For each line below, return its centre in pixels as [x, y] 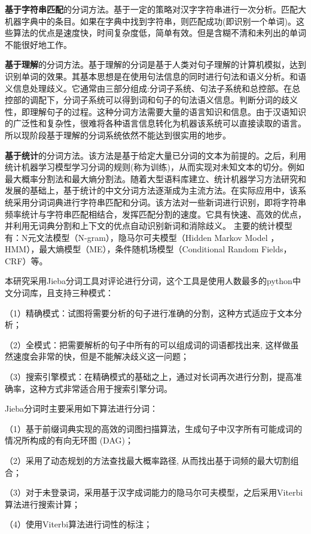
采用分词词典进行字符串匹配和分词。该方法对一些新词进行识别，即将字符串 [159, 202]
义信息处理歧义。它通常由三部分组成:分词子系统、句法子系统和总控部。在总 [153, 88]
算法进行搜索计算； [42, 504]
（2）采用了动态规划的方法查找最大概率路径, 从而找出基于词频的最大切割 [148, 460]
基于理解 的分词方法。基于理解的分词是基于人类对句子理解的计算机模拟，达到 [155, 64]
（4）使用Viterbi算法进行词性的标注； [79, 524]
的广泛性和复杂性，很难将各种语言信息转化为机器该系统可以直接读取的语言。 [155, 123]
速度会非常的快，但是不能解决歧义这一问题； [101, 356]
